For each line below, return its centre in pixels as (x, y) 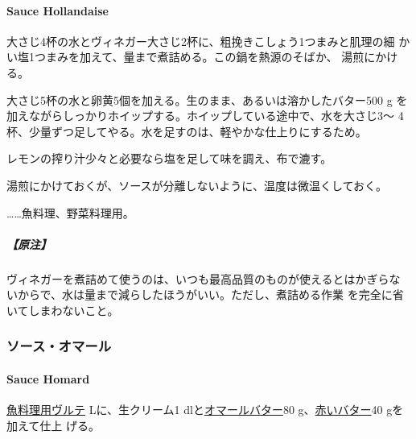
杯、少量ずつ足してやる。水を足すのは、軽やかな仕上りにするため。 (187, 131)
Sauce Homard (48, 378)
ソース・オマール (59, 346)
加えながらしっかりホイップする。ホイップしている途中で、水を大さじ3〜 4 (205, 116)
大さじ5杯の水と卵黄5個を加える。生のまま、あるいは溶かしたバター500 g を (207, 99)
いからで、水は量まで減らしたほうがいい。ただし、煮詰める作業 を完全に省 (205, 294)
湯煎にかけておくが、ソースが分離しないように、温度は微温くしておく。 (197, 185)
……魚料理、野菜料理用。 (70, 212)
